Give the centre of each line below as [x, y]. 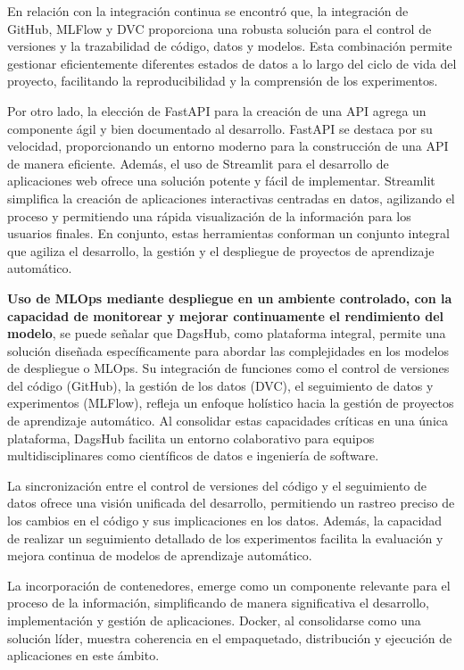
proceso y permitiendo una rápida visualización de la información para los [209, 215]
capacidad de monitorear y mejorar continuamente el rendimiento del [226, 315]
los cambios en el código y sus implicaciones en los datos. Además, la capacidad [225, 521]
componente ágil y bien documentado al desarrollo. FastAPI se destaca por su [220, 128]
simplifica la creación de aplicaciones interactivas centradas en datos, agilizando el [231, 198]
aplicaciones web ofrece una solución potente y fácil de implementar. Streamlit [221, 181]
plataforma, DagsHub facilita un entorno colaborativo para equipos [191, 438]
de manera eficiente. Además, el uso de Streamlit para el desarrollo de [198, 163]
